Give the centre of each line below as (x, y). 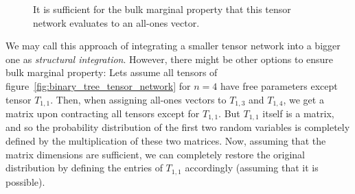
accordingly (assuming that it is (252, 168)
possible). (25, 181)
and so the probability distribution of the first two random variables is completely (178, 127)
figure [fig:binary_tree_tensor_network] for (98, 85)
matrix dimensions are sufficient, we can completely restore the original (156, 154)
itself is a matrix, (298, 113)
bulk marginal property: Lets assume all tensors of (112, 72)
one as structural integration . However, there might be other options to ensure (170, 59)
